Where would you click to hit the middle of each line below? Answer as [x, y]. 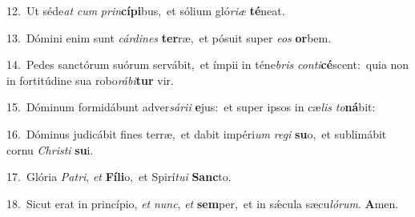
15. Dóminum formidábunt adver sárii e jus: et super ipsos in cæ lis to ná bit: [191, 107]
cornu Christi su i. [50, 149]
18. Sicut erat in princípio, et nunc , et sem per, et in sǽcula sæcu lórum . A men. [203, 203]
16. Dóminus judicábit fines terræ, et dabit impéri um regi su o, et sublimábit [197, 133]
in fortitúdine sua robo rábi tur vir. [90, 80]
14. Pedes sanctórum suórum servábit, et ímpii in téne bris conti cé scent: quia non [208, 64]
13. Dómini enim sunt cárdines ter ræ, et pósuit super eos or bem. [169, 37]
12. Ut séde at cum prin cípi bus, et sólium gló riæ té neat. [146, 10]
